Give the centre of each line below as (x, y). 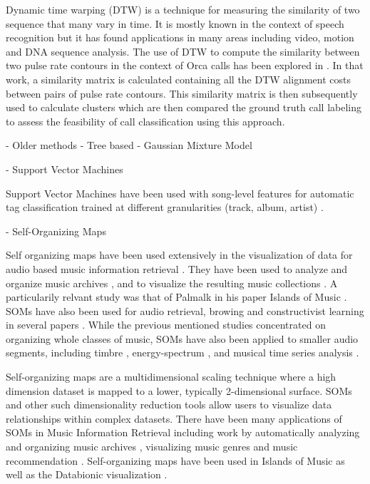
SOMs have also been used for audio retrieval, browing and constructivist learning (185, 310)
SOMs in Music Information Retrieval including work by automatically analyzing (183, 432)
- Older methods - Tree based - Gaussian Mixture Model (129, 145)
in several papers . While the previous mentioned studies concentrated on (166, 325)
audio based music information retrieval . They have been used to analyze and (177, 268)
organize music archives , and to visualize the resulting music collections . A (172, 283)
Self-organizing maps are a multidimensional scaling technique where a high (171, 377)
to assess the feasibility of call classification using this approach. (145, 121)
